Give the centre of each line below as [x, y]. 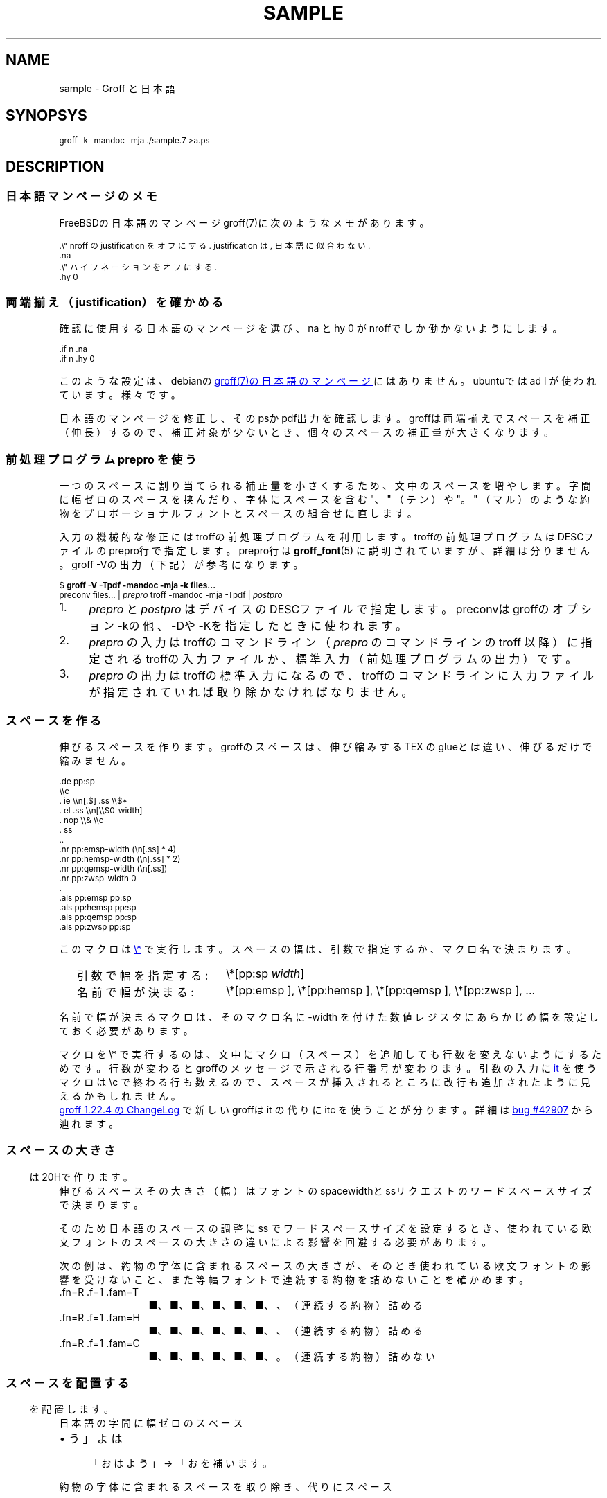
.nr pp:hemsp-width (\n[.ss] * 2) [120, 859]
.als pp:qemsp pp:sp [98, 917]
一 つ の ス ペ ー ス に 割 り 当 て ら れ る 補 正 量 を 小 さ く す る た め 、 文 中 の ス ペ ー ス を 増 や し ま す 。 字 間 [325, 486]
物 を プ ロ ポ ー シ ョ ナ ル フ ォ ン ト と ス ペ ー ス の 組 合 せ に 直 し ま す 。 [238, 513]
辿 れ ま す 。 [89, 1123]
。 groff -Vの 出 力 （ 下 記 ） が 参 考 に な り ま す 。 [181, 565]
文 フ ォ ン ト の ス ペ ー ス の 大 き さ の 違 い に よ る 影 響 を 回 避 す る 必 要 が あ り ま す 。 [275, 1242]
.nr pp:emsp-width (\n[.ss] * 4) [117, 849]
